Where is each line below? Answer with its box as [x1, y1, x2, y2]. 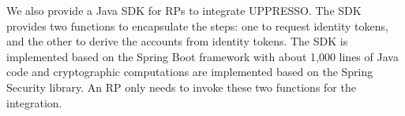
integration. [6, 94, 62, 111]
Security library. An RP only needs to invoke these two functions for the [6, 78, 356, 95]
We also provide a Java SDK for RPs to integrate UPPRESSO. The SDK [6, 2, 362, 18]
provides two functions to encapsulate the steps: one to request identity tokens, [6, 17, 388, 34]
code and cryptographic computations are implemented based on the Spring [6, 63, 373, 80]
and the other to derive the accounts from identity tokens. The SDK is [6, 33, 348, 49]
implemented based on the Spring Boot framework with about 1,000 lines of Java [6, 48, 399, 64]
